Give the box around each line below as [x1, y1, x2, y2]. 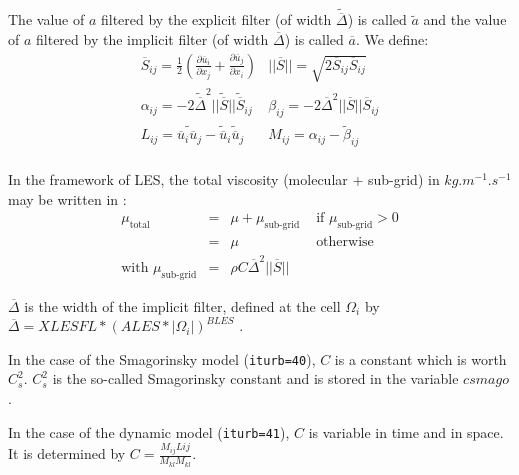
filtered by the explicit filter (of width [100, 9, 332, 30]
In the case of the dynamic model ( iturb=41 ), [8, 421, 290, 442]
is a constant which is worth [334, 348, 507, 369]
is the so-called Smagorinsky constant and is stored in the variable [52, 368, 459, 389]
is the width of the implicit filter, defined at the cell [24, 295, 341, 316]
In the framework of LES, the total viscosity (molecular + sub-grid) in [8, 169, 440, 190]
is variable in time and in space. [308, 421, 504, 442]
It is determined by [8, 443, 126, 464]
